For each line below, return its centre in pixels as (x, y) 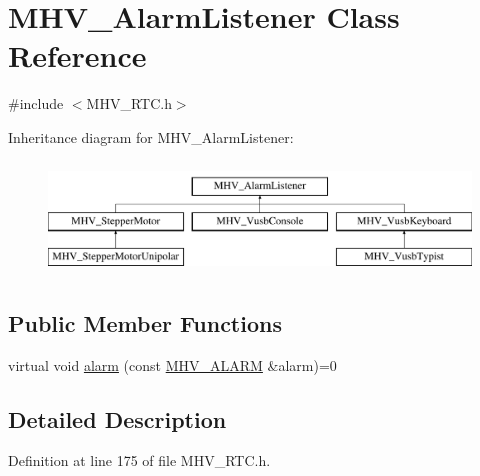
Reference (77, 55)
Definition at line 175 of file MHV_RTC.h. (139, 460)
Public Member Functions (145, 322)
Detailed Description (117, 418)
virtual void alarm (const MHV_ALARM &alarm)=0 (172, 364)
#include (36, 103)
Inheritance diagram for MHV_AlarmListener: (151, 136)
